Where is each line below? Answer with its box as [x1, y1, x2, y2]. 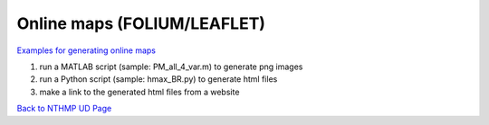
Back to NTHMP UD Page [16, 103, 112, 114]
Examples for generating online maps [16, 45, 156, 56]
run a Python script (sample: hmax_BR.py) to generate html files [39, 74, 278, 85]
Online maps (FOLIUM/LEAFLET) [16, 13, 266, 33]
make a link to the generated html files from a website [39, 86, 240, 97]
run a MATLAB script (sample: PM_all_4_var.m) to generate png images [39, 61, 303, 72]
